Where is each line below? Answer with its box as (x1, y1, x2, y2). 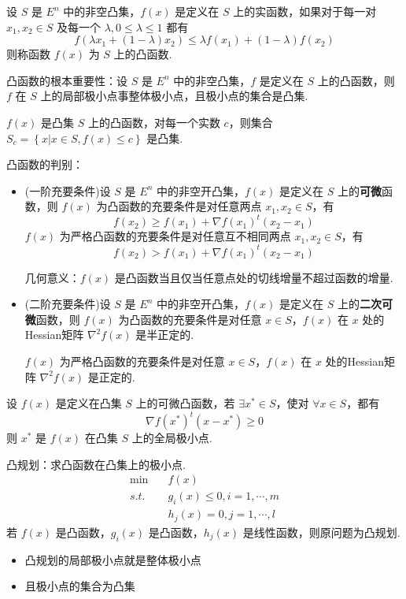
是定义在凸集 (55, 395, 122, 411)
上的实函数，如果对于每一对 (233, 3, 377, 19)
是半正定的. (135, 326, 194, 343)
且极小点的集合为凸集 (24, 578, 135, 594)
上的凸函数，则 (317, 72, 395, 88)
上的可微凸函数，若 (135, 395, 235, 411)
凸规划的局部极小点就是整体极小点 (24, 551, 201, 567)
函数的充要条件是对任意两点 (118, 198, 262, 214)
